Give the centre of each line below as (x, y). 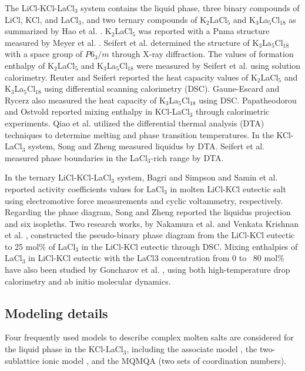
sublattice (22, 360)
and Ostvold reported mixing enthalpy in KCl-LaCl (97, 111)
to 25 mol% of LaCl (40, 246)
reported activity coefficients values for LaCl (85, 188)
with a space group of (43, 54)
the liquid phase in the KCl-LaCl (64, 349)
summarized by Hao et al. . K (58, 31)
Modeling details (56, 312)
